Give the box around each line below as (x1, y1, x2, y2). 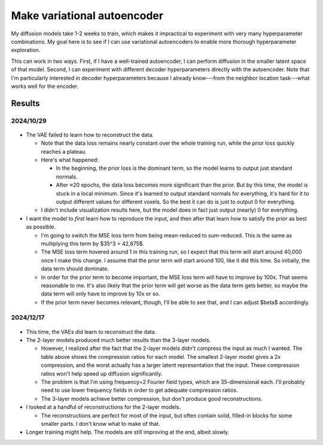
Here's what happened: (41, 156, 99, 164)
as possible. (26, 223, 56, 230)
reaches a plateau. (41, 148, 87, 155)
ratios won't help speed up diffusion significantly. (41, 370, 163, 377)
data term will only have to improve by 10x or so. (41, 290, 160, 297)
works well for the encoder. (11, 83, 79, 90)
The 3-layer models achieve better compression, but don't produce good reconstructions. (41, 395, 263, 402)
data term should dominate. (41, 265, 109, 272)
